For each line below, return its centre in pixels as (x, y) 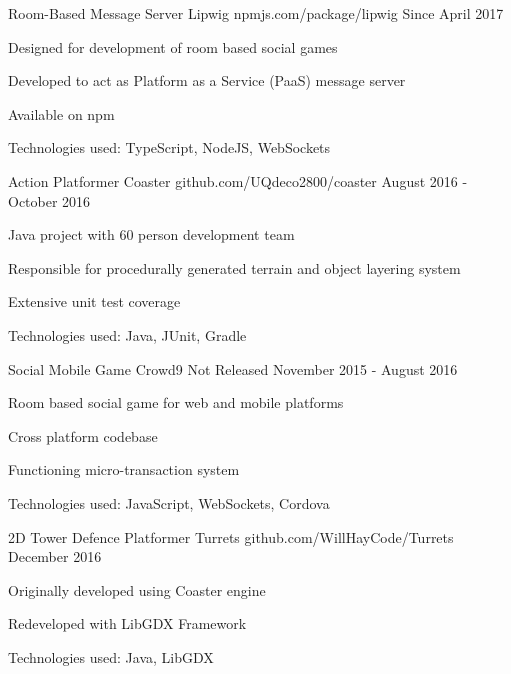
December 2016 (55, 556)
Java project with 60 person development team (151, 234)
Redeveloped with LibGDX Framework (127, 623)
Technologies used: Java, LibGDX (111, 656)
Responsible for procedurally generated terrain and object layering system (234, 267)
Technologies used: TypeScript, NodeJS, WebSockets (169, 147)
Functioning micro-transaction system (124, 469)
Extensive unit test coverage (94, 301)
